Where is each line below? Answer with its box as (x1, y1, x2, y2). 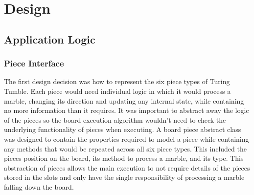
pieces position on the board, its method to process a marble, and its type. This (4, 153, 244, 163)
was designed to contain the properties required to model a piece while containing (4, 133, 249, 144)
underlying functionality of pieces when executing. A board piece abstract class (4, 124, 241, 134)
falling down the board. (4, 181, 74, 192)
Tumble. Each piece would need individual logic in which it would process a (4, 86, 231, 96)
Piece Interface (4, 57, 64, 69)
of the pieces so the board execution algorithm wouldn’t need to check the (4, 114, 226, 125)
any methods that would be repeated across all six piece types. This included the (4, 143, 247, 153)
